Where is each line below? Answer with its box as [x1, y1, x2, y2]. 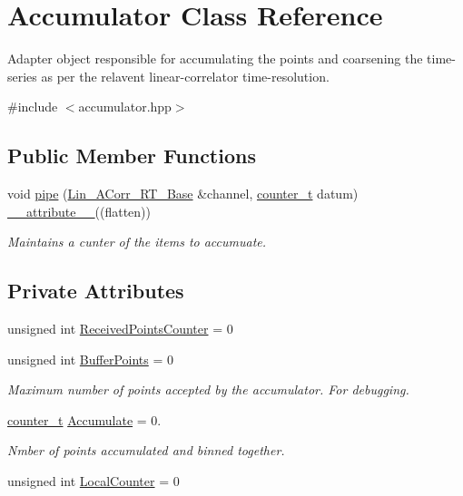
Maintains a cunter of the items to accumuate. [7, 232, 267, 251]
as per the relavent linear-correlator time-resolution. [41, 66, 330, 85]
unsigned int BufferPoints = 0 [7, 349, 173, 368]
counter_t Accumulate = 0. [7, 410, 162, 429]
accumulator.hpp [78, 97, 172, 116]
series [7, 66, 37, 85]
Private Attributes [7, 277, 184, 305]
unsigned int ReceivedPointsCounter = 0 [7, 319, 233, 338]
